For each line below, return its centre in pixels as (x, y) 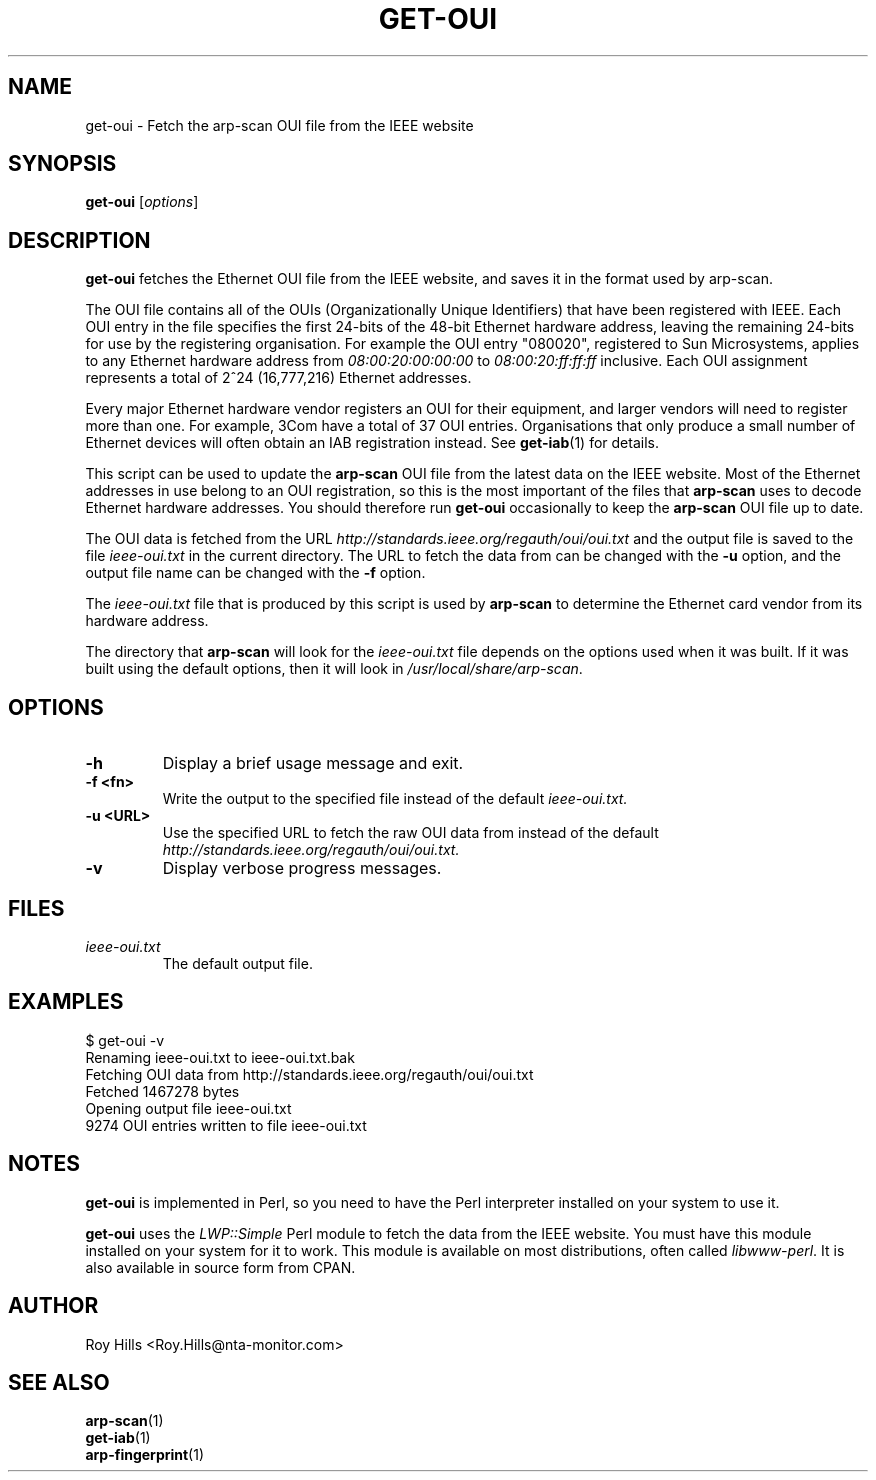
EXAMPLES (66, 1002)
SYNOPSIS (62, 164)
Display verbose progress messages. (302, 868)
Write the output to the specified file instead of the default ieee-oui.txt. (395, 799)
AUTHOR (53, 1306)
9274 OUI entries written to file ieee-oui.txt (226, 1125)
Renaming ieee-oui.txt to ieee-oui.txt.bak (220, 1057)
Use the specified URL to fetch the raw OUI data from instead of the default (410, 833)
